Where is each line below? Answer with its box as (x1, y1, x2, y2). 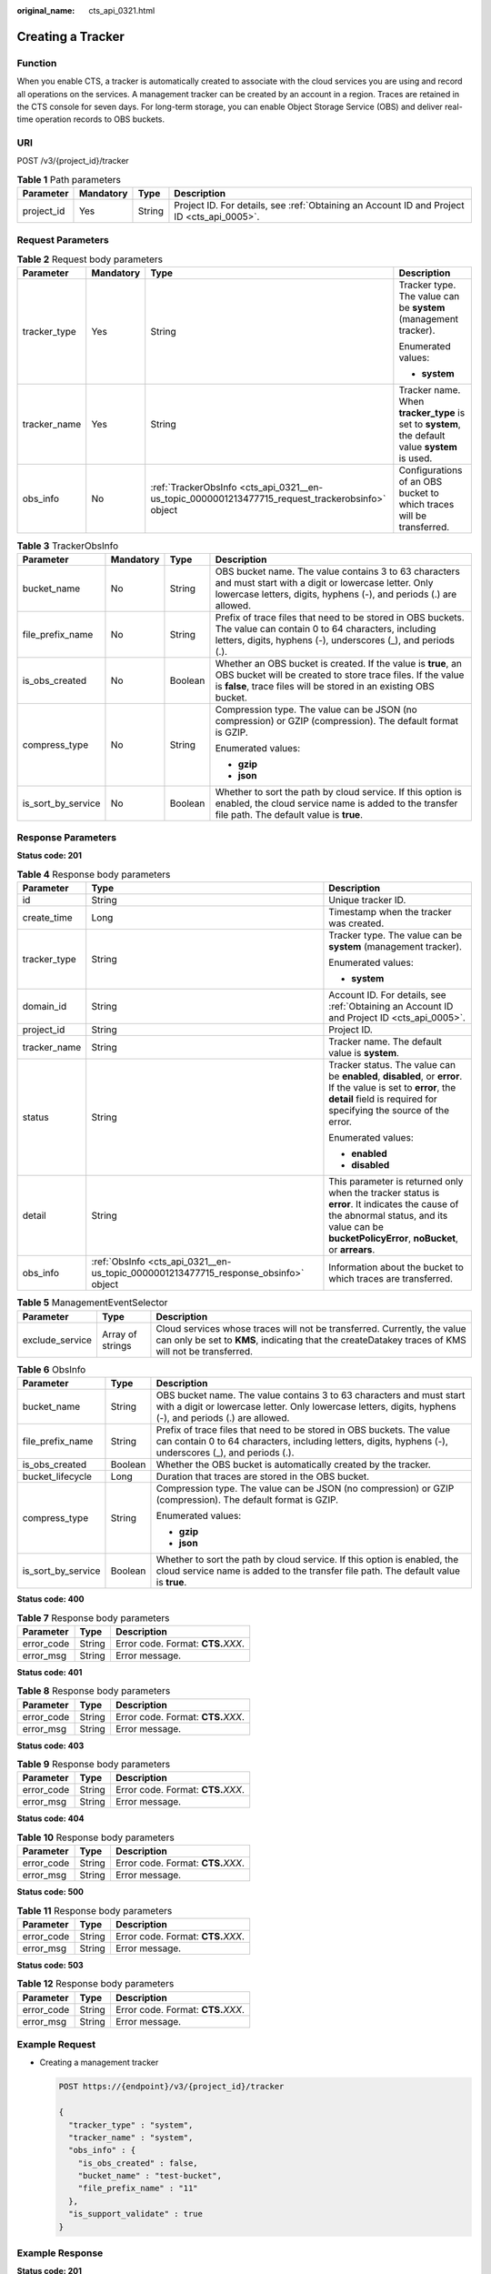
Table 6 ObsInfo (16, 1363, 86, 1375)
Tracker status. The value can (328, 1059, 456, 1072)
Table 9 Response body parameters (16, 1758, 171, 1771)
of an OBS (398, 476, 443, 488)
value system (398, 441, 458, 454)
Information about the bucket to (328, 1261, 464, 1273)
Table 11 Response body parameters (16, 1904, 173, 1917)
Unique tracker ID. (328, 894, 406, 907)
